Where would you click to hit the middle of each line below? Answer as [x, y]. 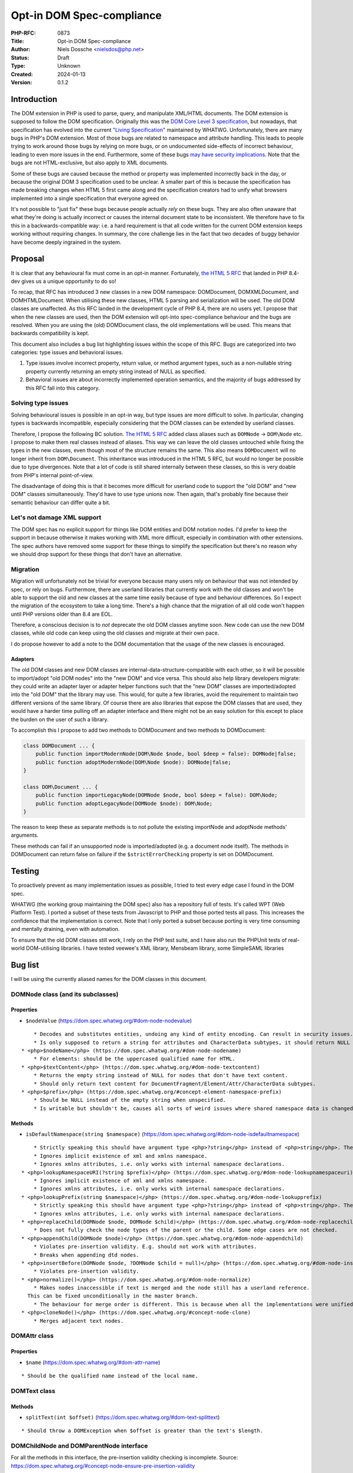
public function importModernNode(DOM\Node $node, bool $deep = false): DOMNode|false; [166, 754]
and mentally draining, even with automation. [65, 929]
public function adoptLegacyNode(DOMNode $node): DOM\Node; [124, 803]
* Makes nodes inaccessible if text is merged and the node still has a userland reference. [171, 1288]
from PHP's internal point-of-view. [52, 475]
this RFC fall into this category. [63, 388]
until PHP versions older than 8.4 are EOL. [62, 614]
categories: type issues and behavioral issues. [67, 352]
